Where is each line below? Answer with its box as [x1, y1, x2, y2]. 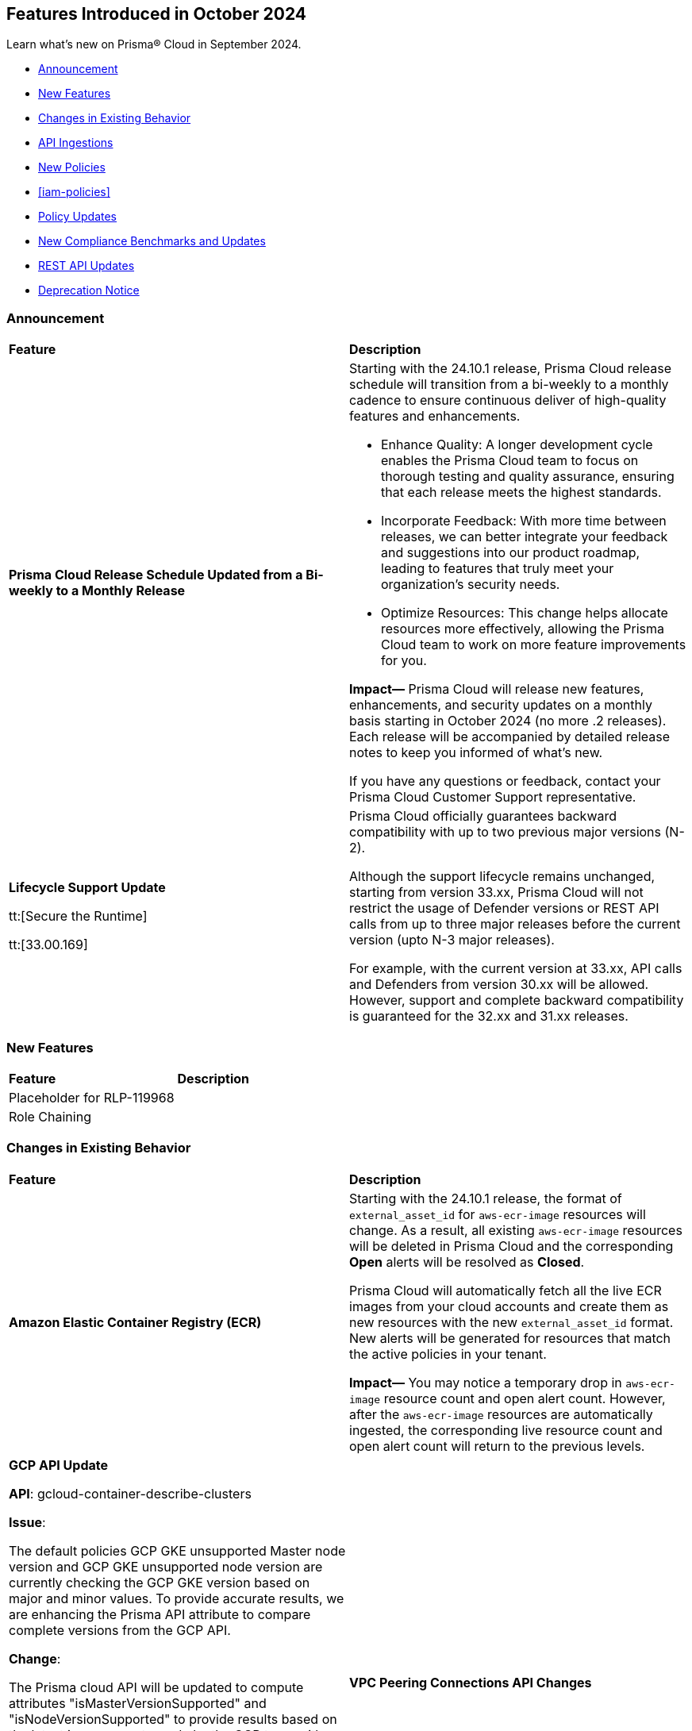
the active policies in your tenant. [349, 1345, 547, 1362]
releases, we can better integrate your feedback [381, 529, 668, 545]
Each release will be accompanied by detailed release [349, 729, 670, 745]
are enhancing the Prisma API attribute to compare [9, 1606, 311, 1622]
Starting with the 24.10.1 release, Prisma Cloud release [349, 360, 672, 377]
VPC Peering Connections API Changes [349, 1674, 592, 1691]
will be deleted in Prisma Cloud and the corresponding [349, 1237, 674, 1254]
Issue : [9, 1514, 46, 1530]
